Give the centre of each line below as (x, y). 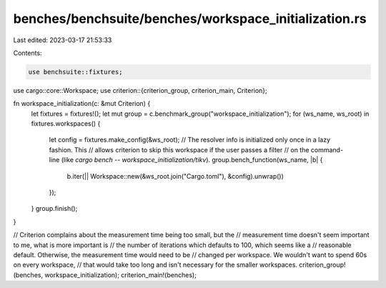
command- (327, 149)
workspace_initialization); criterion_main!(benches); (120, 274)
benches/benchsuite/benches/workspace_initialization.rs (190, 19)
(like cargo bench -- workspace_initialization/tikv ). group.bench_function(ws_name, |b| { (192, 160)
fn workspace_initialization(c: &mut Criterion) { (82, 104)
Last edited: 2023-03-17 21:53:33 (63, 40)
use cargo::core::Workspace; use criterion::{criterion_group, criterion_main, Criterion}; (140, 90)
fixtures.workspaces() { (66, 124)
